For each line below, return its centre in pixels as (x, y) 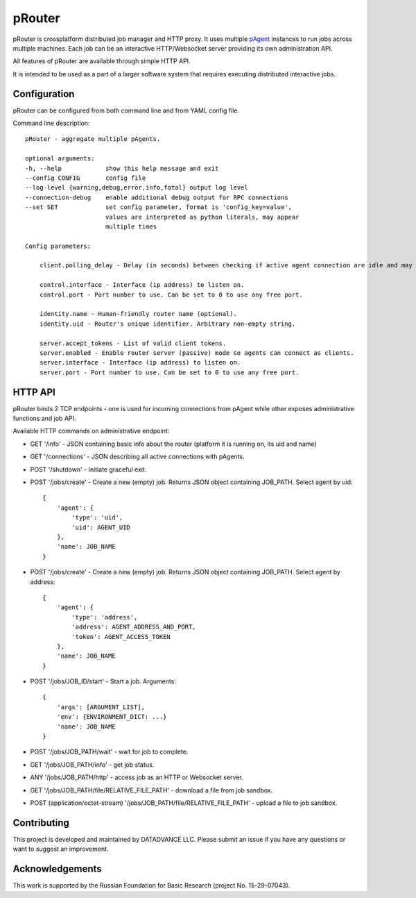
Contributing (41, 823)
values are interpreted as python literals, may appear (202, 217)
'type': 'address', (105, 617)
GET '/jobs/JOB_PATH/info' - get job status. (92, 765)
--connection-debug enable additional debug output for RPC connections (157, 197)
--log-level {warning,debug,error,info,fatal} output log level (137, 188)
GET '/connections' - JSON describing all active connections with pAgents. (138, 457)
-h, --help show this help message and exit (122, 168)
